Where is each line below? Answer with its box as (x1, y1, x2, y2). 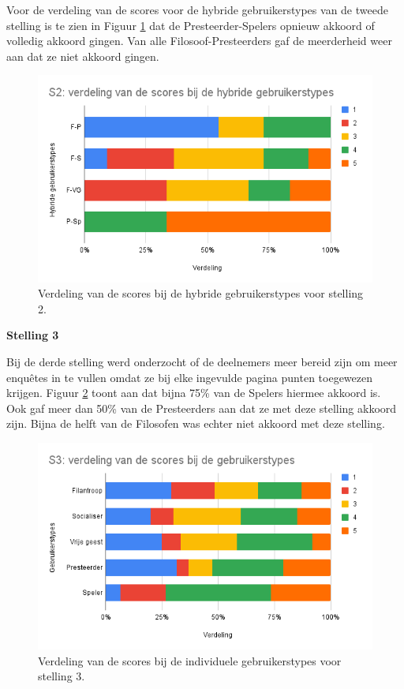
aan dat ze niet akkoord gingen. (6, 47, 159, 64)
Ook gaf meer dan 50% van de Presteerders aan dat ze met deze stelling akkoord (6, 399, 397, 416)
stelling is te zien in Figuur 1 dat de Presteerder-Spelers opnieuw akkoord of (6, 17, 375, 33)
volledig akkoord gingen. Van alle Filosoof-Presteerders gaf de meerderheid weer (6, 32, 392, 49)
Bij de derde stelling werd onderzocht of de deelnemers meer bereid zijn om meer (6, 353, 398, 369)
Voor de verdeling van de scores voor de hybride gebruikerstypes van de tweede (6, 2, 388, 17)
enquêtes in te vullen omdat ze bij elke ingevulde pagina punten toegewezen (6, 369, 373, 385)
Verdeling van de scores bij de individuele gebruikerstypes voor (38, 652, 342, 668)
